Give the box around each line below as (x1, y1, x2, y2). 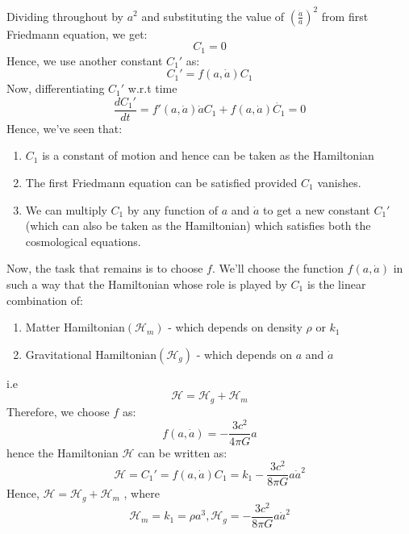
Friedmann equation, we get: (6, 25, 148, 42)
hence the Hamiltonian (6, 444, 119, 461)
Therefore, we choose (6, 403, 110, 419)
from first (321, 7, 369, 24)
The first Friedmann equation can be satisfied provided (25, 173, 298, 190)
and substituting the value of (141, 7, 285, 24)
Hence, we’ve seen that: (6, 119, 123, 136)
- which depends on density (168, 319, 303, 336)
